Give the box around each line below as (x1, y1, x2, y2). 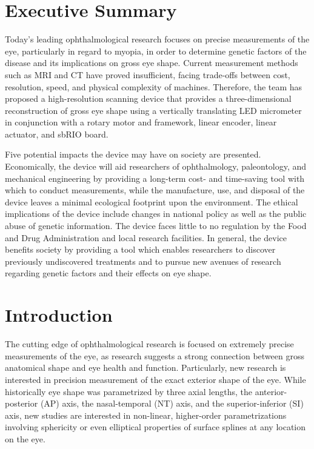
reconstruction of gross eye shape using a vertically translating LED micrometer (5, 104, 302, 116)
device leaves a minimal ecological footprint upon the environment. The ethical (5, 195, 298, 208)
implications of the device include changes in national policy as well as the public (5, 207, 307, 220)
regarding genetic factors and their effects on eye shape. (5, 267, 212, 279)
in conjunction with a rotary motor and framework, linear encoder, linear (5, 116, 277, 128)
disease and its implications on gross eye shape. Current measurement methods (5, 56, 298, 69)
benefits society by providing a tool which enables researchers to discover (5, 243, 276, 256)
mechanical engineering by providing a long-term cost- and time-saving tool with (5, 171, 305, 184)
